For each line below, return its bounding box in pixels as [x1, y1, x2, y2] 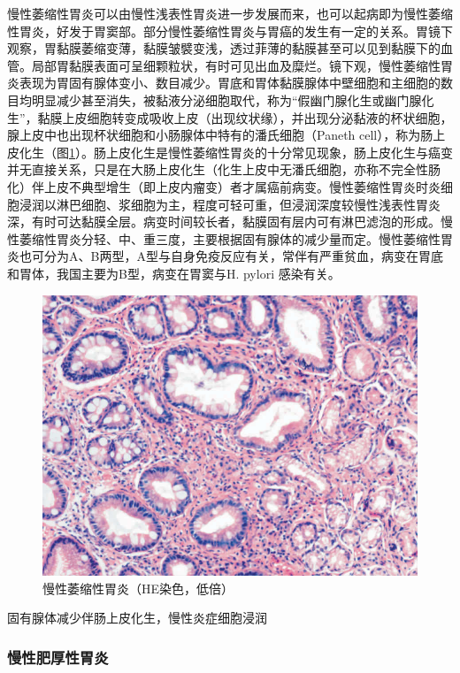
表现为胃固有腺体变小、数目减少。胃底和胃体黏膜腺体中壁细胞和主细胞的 [19, 73, 441, 92]
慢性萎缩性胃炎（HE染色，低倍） [42, 578, 234, 597]
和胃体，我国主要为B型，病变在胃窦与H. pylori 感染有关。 [7, 264, 341, 282]
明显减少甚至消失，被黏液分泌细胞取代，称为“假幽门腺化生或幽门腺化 [31, 90, 434, 109]
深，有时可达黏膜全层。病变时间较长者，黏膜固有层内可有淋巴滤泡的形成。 [7, 212, 441, 231]
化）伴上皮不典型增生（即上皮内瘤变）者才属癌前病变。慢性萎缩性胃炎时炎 [7, 177, 441, 195]
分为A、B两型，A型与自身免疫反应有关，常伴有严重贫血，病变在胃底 [43, 247, 443, 265]
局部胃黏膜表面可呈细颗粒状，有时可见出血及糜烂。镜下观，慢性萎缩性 [31, 56, 441, 74]
